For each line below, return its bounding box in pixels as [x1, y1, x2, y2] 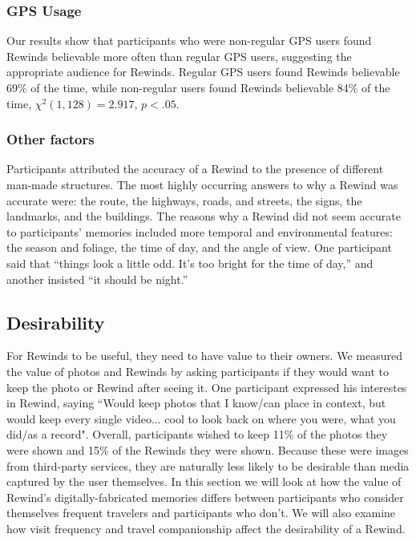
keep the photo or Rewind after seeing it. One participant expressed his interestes [6, 378, 407, 395]
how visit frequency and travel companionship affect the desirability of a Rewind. [6, 520, 406, 536]
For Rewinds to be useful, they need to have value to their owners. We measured [6, 347, 402, 364]
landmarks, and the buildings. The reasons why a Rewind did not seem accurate [6, 208, 401, 224]
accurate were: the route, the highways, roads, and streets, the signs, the [6, 192, 362, 208]
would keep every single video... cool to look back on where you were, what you [6, 410, 396, 427]
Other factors [6, 129, 95, 149]
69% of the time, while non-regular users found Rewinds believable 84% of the [6, 79, 390, 95]
